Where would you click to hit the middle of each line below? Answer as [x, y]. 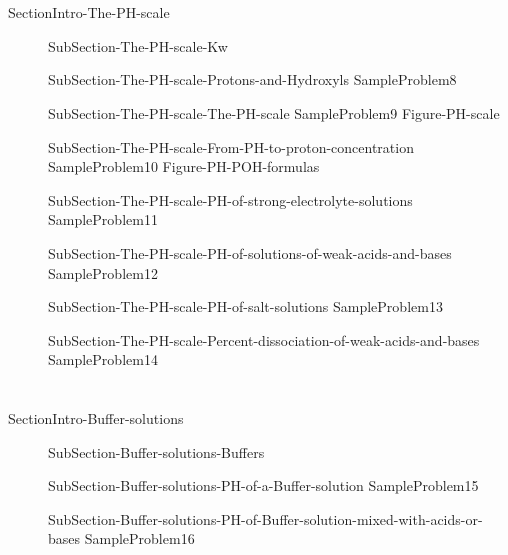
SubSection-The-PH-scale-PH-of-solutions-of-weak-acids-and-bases [250, 252]
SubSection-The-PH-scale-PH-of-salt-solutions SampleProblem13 [245, 306]
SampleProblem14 [103, 359]
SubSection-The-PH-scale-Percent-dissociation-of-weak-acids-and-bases [264, 339]
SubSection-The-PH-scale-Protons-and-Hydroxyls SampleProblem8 [252, 79]
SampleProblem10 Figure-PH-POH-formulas [184, 166]
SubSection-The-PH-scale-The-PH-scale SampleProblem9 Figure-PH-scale [274, 112]
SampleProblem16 [139, 538]
